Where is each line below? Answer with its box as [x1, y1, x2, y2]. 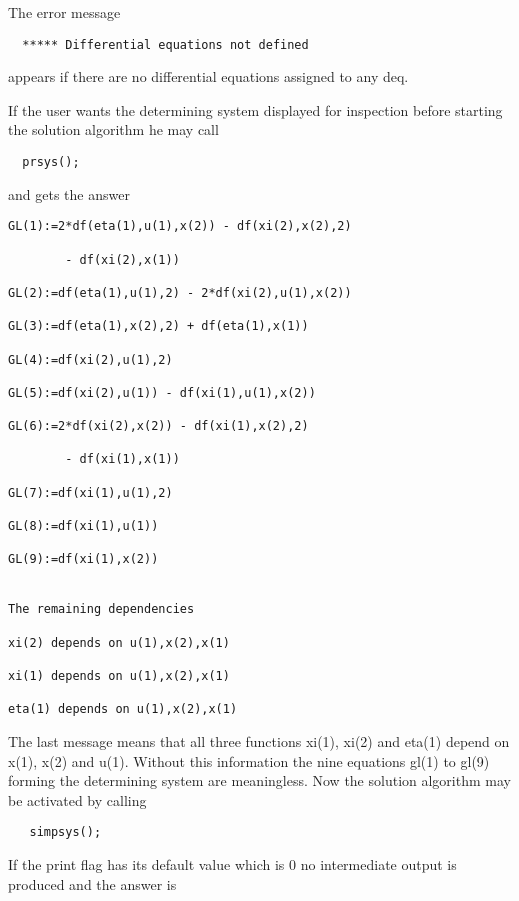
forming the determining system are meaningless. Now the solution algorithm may [8, 770, 511, 791]
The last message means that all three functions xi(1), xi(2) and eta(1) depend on [8, 730, 510, 751]
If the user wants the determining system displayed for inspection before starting [8, 99, 503, 120]
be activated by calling [8, 789, 147, 810]
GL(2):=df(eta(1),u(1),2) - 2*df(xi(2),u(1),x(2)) [8, 285, 352, 300]
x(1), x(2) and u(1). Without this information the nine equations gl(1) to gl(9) [8, 750, 490, 771]
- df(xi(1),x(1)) [65, 452, 180, 467]
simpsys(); [29, 825, 102, 840]
